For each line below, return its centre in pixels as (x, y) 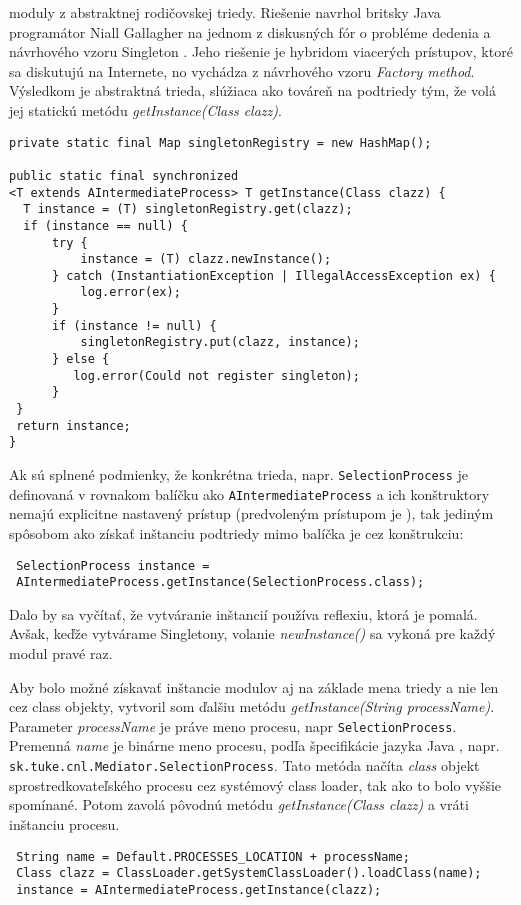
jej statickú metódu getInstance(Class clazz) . (145, 109)
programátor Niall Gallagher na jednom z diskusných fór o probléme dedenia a (250, 31)
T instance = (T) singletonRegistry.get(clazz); (188, 209)
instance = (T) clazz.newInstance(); (206, 259)
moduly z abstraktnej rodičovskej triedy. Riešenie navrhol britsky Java (225, 12)
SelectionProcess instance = (113, 565)
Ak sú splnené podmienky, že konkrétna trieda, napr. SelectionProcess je (239, 474)
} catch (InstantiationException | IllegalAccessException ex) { (273, 275)
